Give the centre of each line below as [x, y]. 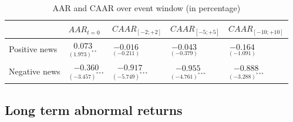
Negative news [35, 71]
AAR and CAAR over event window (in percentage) [146, 8]
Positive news [33, 49]
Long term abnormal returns [94, 109]
